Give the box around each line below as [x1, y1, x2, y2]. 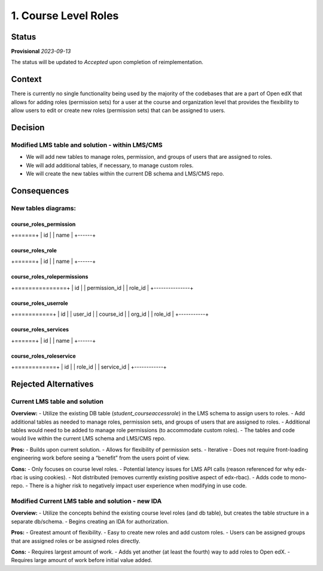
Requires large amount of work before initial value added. [11, 557, 153, 564]
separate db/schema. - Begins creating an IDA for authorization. [11, 518, 169, 525]
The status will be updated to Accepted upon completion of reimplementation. [11, 59, 203, 66]
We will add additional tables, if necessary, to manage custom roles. [26, 162, 194, 169]
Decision [11, 122, 45, 132]
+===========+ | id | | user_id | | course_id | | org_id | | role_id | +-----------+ [11, 310, 209, 318]
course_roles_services [11, 326, 69, 333]
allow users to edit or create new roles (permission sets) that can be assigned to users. [11, 107, 226, 114]
